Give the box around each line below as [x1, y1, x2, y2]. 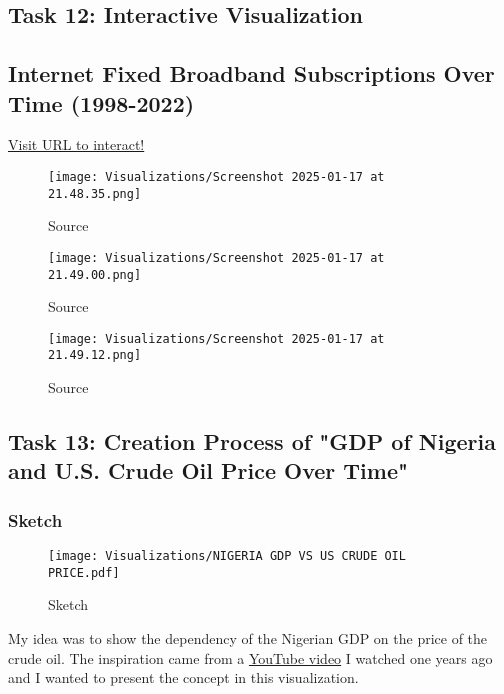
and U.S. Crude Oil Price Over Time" [8, 455, 409, 486]
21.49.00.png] [48, 267, 142, 282]
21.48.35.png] [48, 186, 142, 201]
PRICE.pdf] [48, 565, 120, 580]
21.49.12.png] [48, 348, 142, 363]
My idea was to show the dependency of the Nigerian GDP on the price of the [8, 627, 488, 648]
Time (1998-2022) [8, 87, 195, 118]
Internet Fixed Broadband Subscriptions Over [8, 58, 495, 89]
